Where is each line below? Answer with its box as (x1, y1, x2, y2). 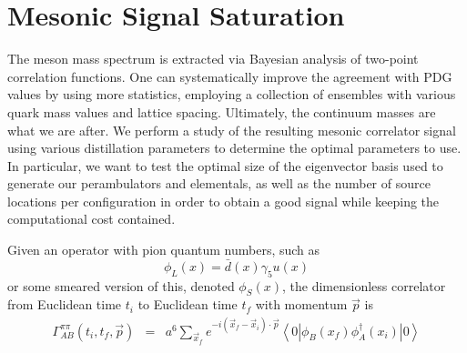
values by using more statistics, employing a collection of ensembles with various (7, 85, 456, 104)
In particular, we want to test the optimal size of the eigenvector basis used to (7, 156, 443, 175)
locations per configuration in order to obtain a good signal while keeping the (7, 191, 440, 210)
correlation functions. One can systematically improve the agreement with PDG (7, 66, 452, 86)
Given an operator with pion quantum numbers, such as (7, 240, 320, 259)
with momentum (255, 295, 348, 314)
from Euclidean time (7, 295, 122, 314)
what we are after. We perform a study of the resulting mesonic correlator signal (7, 120, 456, 139)
